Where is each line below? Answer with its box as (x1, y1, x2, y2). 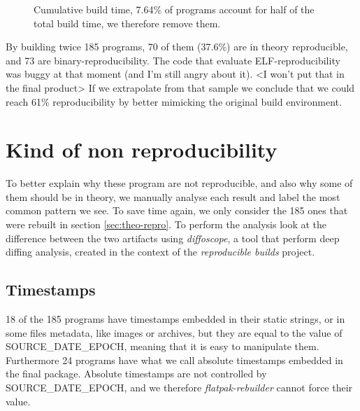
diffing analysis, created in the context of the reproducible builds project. (6, 244, 315, 259)
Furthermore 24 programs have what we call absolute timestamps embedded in (6, 352, 343, 367)
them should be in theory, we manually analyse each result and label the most (6, 189, 340, 204)
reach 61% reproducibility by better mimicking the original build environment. (6, 94, 342, 109)
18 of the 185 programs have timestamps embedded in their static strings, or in (6, 312, 345, 326)
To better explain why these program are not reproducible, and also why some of (6, 176, 353, 190)
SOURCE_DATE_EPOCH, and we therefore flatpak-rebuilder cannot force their (6, 380, 353, 395)
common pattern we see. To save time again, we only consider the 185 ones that (6, 203, 348, 218)
